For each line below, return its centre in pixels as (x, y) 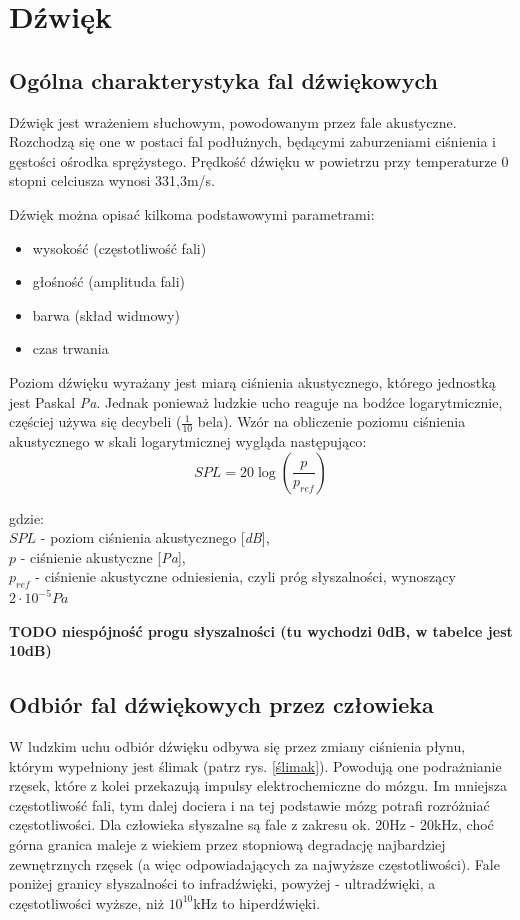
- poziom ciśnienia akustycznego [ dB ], (155, 537)
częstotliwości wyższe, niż (86, 902)
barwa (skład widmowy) (106, 314)
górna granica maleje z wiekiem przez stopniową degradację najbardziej (227, 844)
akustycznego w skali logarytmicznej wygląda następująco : (188, 440)
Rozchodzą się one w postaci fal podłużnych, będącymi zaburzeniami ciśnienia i (252, 141)
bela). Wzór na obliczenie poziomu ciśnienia (331, 421)
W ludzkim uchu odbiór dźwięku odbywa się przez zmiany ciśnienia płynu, (237, 746)
